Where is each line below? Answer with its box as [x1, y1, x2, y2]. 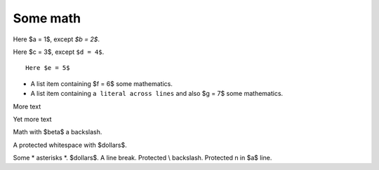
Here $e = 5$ [25, 64, 70, 72]
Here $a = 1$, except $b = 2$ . [13, 35, 100, 43]
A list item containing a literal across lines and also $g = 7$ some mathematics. [30, 90, 284, 98]
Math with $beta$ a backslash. [13, 128, 102, 136]
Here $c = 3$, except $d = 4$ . [13, 48, 105, 56]
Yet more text [13, 115, 52, 123]
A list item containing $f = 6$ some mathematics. [30, 79, 173, 87]
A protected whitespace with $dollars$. [13, 141, 128, 149]
